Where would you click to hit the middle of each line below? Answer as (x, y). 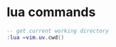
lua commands (51, 12)
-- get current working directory (58, 31)
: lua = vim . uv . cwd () (36, 37)
